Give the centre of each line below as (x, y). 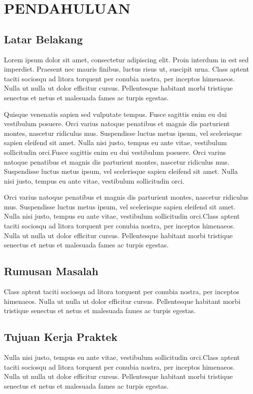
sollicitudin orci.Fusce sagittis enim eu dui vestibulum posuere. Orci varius (115, 152)
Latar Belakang (44, 39)
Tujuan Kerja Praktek (61, 337)
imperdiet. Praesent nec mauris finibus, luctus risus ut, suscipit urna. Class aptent (127, 69)
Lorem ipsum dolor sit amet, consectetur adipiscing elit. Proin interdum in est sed (126, 59)
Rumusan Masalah (51, 271)
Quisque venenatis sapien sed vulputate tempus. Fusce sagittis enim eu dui (116, 114)
